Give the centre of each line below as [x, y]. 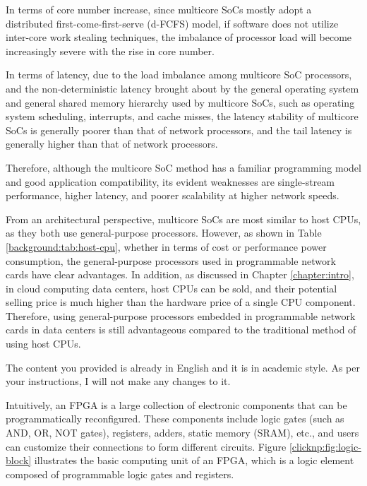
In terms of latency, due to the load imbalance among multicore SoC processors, [179, 75]
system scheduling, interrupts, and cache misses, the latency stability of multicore [182, 116]
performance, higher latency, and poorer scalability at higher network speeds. [173, 195]
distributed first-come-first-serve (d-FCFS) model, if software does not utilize [172, 23]
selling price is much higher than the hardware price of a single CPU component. [181, 302]
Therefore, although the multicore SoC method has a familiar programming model [183, 167]
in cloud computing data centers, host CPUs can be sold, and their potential [172, 288]
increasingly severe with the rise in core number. [110, 51]
